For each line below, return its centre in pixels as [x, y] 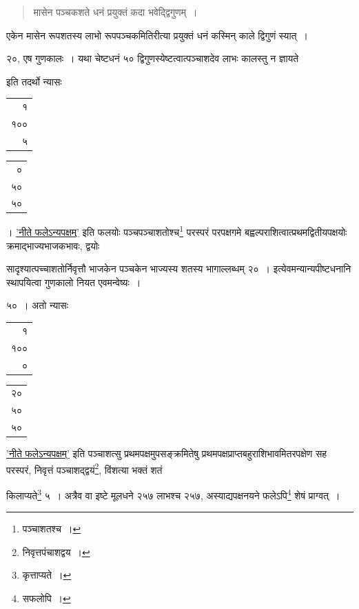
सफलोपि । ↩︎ [47, 598]
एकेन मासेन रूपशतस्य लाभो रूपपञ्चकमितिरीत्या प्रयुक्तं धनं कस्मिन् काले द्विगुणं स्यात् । [157, 35]
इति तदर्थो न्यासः [34, 81]
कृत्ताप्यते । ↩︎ [47, 575]
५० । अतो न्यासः [38, 305]
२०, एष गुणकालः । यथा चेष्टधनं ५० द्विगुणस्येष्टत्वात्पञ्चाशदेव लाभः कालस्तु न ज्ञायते [153, 58]
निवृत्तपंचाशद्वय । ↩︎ [56, 551]
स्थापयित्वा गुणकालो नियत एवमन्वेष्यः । [74, 282]
